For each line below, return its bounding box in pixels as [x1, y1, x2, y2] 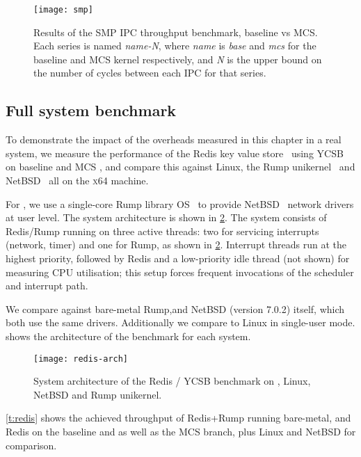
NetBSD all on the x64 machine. [6, 173, 149, 188]
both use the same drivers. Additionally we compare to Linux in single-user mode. [6, 315, 355, 330]
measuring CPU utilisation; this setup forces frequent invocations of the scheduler [6, 264, 354, 279]
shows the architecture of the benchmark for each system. [6, 328, 251, 343]
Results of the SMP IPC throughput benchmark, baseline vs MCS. [33, 24, 318, 39]
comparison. [6, 438, 57, 452]
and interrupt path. [6, 278, 88, 293]
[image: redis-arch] [33, 353, 129, 364]
